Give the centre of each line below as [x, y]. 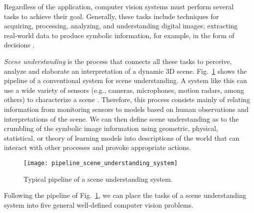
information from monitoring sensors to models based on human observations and [126, 109]
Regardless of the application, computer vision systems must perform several [119, 6]
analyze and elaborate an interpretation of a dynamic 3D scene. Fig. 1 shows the [126, 71]
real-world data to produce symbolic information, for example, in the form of [119, 35]
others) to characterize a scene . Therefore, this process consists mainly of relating [127, 99]
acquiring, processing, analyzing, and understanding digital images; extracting [121, 26]
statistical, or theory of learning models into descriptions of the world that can [122, 138]
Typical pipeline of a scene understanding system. [98, 179]
